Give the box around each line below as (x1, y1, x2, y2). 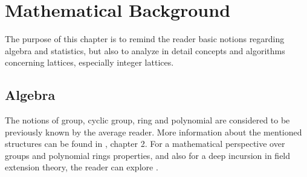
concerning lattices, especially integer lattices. (5, 56, 174, 69)
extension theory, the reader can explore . (5, 161, 158, 173)
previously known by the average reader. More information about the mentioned (5, 125, 302, 138)
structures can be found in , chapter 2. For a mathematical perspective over (5, 137, 285, 150)
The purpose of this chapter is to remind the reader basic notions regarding (5, 33, 285, 45)
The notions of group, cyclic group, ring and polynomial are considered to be (5, 114, 290, 126)
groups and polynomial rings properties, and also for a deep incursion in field (5, 149, 291, 161)
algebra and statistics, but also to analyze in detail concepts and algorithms (5, 44, 285, 57)
